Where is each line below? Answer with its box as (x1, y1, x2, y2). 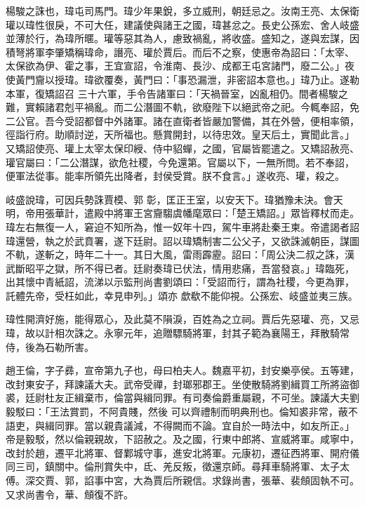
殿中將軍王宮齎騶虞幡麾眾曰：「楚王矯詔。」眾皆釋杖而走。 (93, 206, 359, 220)
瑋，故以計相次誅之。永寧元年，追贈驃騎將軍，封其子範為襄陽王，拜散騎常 (6, 326, 350, 340)
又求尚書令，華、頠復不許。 (6, 486, 133, 501)
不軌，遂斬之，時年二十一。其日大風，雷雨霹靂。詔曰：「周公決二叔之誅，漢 (6, 247, 354, 262)
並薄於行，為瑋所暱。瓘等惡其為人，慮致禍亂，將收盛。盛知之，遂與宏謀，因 (6, 31, 359, 46)
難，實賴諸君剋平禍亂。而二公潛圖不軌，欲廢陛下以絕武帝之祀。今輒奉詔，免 (6, 100, 359, 114)
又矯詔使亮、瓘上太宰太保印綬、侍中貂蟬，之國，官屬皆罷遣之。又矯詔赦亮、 (6, 140, 359, 155)
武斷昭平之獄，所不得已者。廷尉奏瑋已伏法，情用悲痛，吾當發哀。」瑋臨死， (6, 260, 354, 275)
